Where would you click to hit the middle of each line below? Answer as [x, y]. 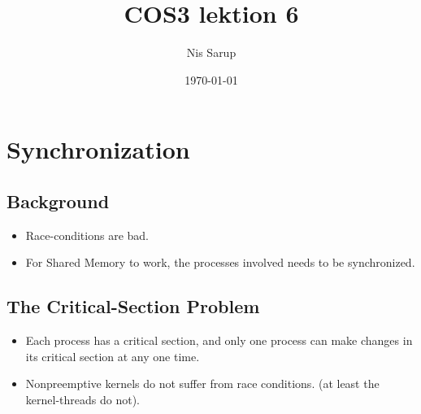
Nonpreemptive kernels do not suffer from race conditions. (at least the [202, 383]
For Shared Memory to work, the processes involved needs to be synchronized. [220, 262]
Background [58, 200]
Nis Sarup [211, 52]
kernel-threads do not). [82, 399]
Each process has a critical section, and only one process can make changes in [219, 340]
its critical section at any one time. [113, 356]
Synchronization [98, 149]
